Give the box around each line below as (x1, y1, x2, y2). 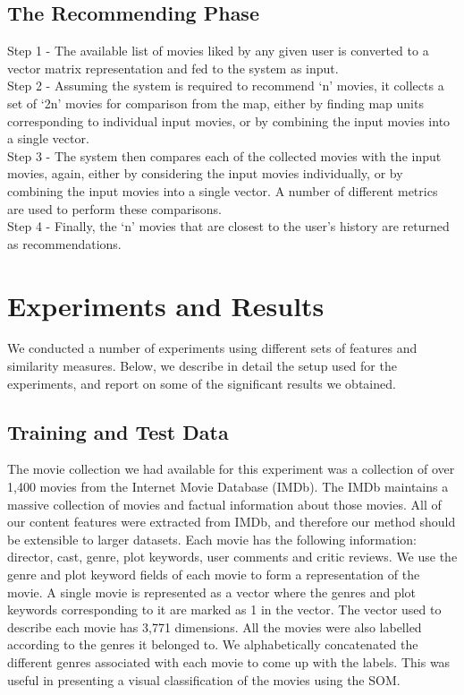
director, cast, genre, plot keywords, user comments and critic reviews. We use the (7, 547, 458, 566)
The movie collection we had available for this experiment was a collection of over (7, 459, 455, 478)
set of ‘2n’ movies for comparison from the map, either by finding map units (7, 93, 424, 112)
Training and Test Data (7, 417, 229, 445)
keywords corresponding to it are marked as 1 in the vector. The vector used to (7, 600, 442, 619)
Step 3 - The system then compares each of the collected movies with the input (7, 146, 442, 165)
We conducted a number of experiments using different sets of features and (7, 339, 418, 357)
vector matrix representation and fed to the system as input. (7, 58, 339, 77)
